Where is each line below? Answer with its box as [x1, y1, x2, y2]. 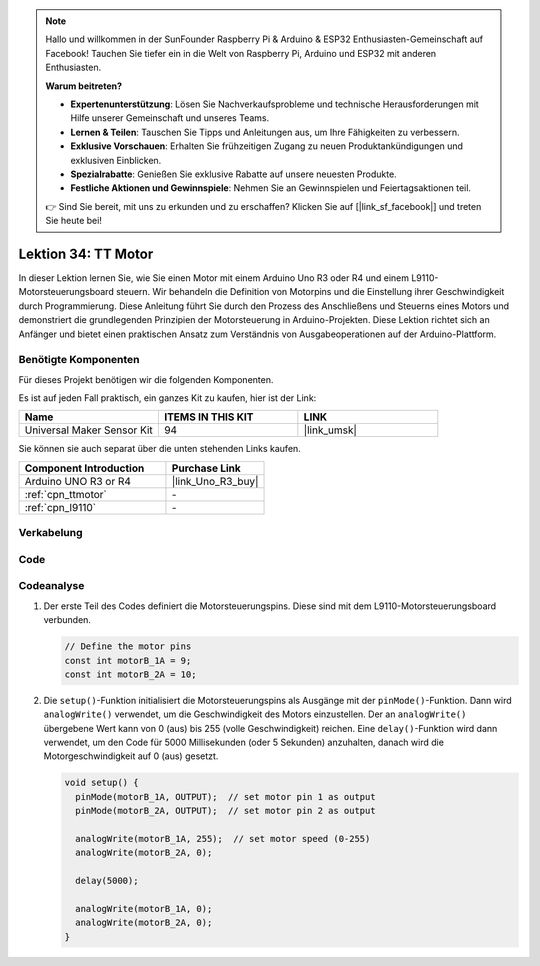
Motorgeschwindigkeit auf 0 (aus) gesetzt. [43, 750, 219, 762]
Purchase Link [171, 461, 242, 475]
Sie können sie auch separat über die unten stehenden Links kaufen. [18, 443, 302, 455]
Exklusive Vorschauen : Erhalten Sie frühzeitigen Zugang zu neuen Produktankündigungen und [70, 140, 464, 152]
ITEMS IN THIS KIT [163, 410, 254, 424]
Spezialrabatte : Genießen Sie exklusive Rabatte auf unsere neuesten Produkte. [70, 168, 397, 180]
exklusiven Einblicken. [70, 154, 162, 166]
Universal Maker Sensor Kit [24, 423, 154, 437]
